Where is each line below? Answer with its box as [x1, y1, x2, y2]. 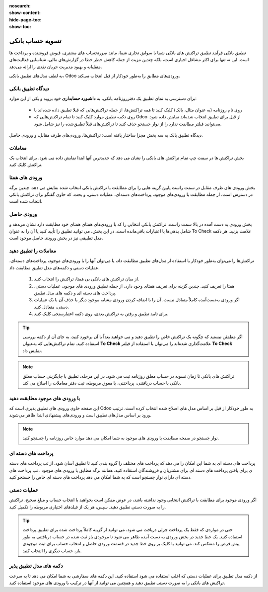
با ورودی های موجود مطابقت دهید [9, 395, 80, 402]
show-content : [9, 10, 41, 16]
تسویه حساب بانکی [9, 36, 62, 45]
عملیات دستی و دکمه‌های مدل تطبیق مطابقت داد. [9, 264, 100, 270]
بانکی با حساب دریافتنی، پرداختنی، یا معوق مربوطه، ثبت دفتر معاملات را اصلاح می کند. [22, 380, 181, 386]
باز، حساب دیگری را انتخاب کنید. [22, 547, 82, 554]
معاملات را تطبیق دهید [9, 248, 57, 254]
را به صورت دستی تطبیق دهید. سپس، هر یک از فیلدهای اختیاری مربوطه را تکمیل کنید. [9, 504, 166, 509]
